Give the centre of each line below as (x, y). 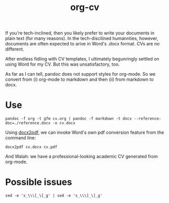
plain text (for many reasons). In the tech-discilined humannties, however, (82, 38)
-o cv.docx (64, 123)
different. (15, 49)
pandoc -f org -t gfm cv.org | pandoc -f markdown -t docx (69, 119)
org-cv (85, 7)
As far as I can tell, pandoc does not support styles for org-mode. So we (80, 74)
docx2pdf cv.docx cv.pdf (31, 147)
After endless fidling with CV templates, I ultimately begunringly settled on (82, 59)
